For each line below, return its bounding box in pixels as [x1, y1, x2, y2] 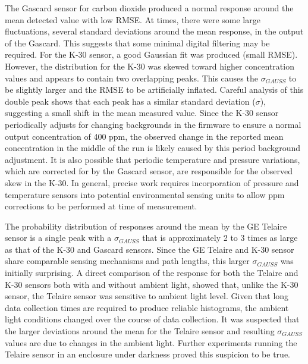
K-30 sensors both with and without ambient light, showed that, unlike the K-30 [5, 278, 298, 290]
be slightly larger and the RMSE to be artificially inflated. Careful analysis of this [5, 83, 304, 96]
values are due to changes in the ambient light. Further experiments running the [5, 336, 297, 349]
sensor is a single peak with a [5, 231, 112, 244]
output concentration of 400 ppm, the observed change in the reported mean [5, 130, 284, 142]
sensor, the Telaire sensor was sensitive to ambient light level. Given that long [5, 290, 289, 302]
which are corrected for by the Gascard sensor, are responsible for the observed [5, 165, 293, 177]
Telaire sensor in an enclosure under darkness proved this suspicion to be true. [5, 348, 291, 360]
